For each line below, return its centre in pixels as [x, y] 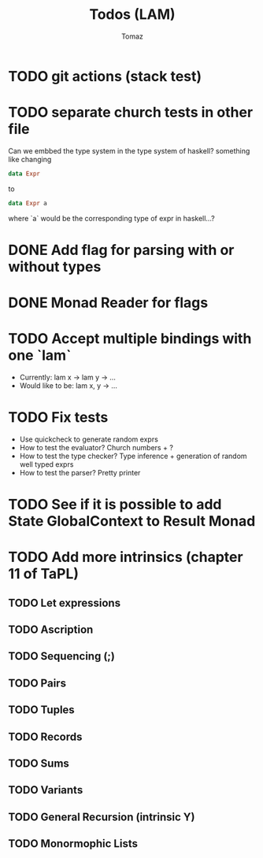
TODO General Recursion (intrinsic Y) [102, 817]
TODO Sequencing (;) [62, 656]
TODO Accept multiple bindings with [130, 339]
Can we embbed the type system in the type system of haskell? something [129, 150]
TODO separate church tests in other [131, 113]
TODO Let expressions [64, 603]
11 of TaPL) [44, 574]
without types [55, 266]
